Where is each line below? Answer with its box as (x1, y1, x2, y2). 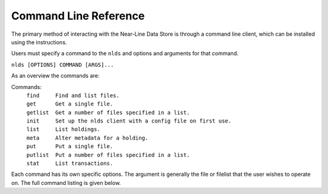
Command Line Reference (11, 9, 145, 22)
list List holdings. (26, 126, 100, 133)
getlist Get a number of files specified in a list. (26, 109, 190, 116)
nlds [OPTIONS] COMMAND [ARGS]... (11, 61, 114, 68)
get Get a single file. (26, 101, 114, 107)
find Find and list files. (26, 92, 120, 99)
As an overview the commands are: (11, 72, 100, 79)
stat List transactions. (26, 160, 114, 167)
